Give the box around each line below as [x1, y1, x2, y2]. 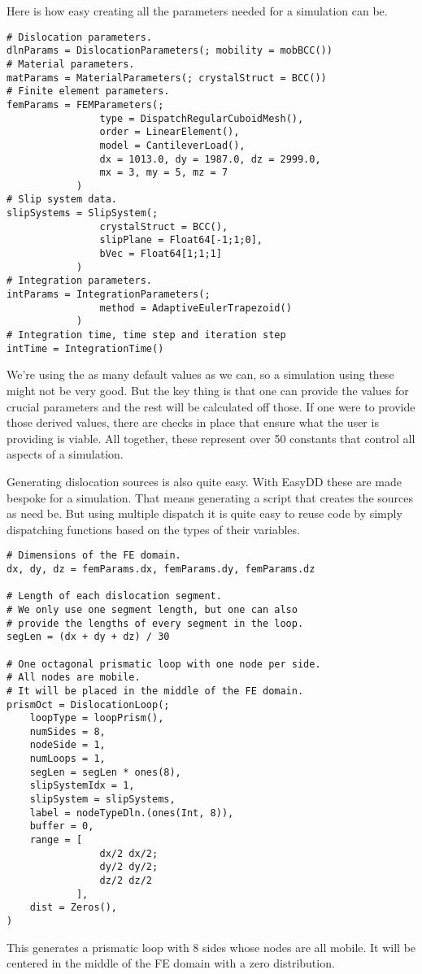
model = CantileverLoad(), [99, 139, 246, 151]
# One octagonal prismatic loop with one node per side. [7, 658, 321, 670]
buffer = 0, [29, 820, 94, 833]
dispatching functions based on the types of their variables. [7, 520, 300, 537]
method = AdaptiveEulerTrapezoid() [99, 302, 292, 314]
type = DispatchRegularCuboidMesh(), [99, 112, 304, 124]
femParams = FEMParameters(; [7, 98, 164, 111]
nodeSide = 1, [29, 739, 106, 751]
